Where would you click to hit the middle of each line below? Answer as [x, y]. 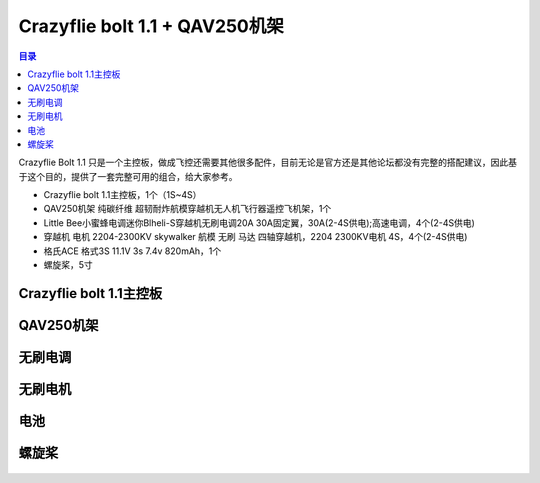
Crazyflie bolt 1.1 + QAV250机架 [151, 26]
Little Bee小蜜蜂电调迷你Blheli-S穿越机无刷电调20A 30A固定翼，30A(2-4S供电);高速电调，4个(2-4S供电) [259, 222]
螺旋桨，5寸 [68, 265]
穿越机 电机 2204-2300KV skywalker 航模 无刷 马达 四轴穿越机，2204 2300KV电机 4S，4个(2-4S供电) [255, 237]
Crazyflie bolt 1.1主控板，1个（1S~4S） [122, 195]
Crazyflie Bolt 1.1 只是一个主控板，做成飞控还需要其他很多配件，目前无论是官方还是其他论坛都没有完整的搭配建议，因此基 [268, 162]
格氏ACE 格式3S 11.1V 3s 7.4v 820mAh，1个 [132, 251]
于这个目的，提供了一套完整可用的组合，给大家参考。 [128, 176]
